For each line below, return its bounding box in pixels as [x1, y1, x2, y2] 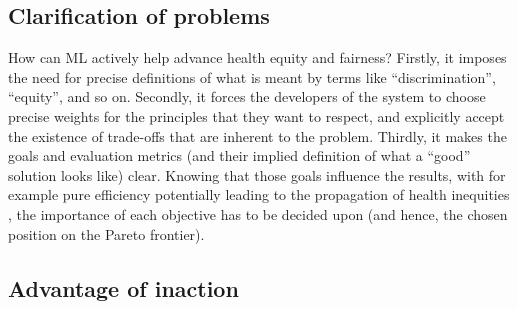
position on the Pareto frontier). [8, 223, 205, 244]
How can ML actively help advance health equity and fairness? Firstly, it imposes [8, 47, 507, 68]
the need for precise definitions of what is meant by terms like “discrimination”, [8, 66, 496, 87]
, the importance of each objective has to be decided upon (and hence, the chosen [8, 203, 508, 224]
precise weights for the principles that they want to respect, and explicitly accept [8, 105, 505, 126]
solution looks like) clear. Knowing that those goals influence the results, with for [8, 164, 506, 185]
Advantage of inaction [8, 272, 239, 303]
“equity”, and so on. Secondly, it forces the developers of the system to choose [8, 86, 486, 107]
